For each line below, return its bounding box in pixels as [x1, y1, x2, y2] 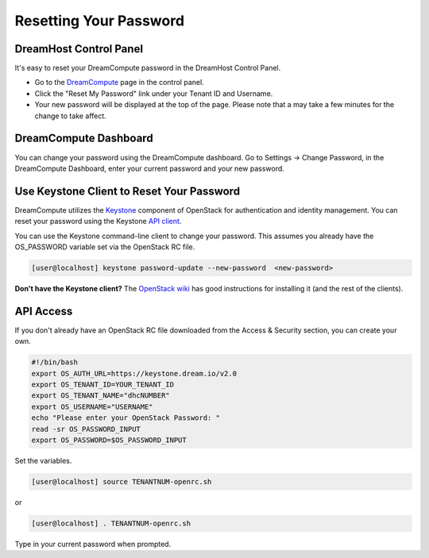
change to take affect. [34, 111, 106, 121]
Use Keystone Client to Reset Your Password [14, 184, 241, 198]
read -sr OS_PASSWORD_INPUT [31, 425, 141, 433]
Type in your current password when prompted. [14, 539, 172, 548]
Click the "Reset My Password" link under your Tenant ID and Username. [34, 88, 273, 98]
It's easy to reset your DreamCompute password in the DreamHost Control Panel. [14, 63, 281, 73]
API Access [14, 304, 73, 317]
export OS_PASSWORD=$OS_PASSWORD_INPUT [31, 435, 187, 444]
